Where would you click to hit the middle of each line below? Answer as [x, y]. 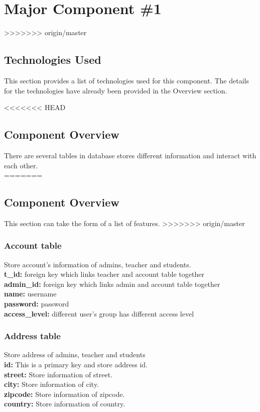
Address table [32, 336]
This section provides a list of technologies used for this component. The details [126, 80]
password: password [37, 304]
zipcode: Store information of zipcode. [64, 394]
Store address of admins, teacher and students [75, 354]
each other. [21, 165]
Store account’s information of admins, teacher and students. [98, 264]
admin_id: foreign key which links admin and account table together [112, 284]
